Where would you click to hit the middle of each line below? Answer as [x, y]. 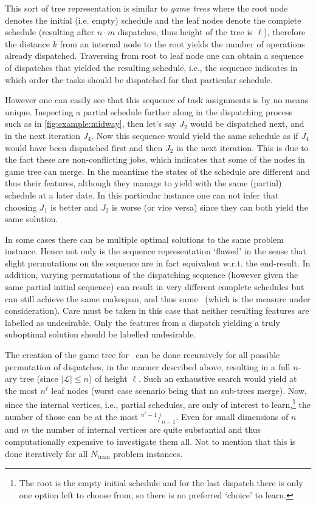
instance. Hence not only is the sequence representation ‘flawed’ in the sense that [156, 251]
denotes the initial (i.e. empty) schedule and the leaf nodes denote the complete [153, 20]
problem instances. [148, 453]
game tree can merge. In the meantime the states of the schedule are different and [157, 171]
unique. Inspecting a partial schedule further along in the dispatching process [149, 111]
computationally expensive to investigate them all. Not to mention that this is [150, 442]
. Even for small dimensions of [232, 416]
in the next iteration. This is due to [242, 147]
